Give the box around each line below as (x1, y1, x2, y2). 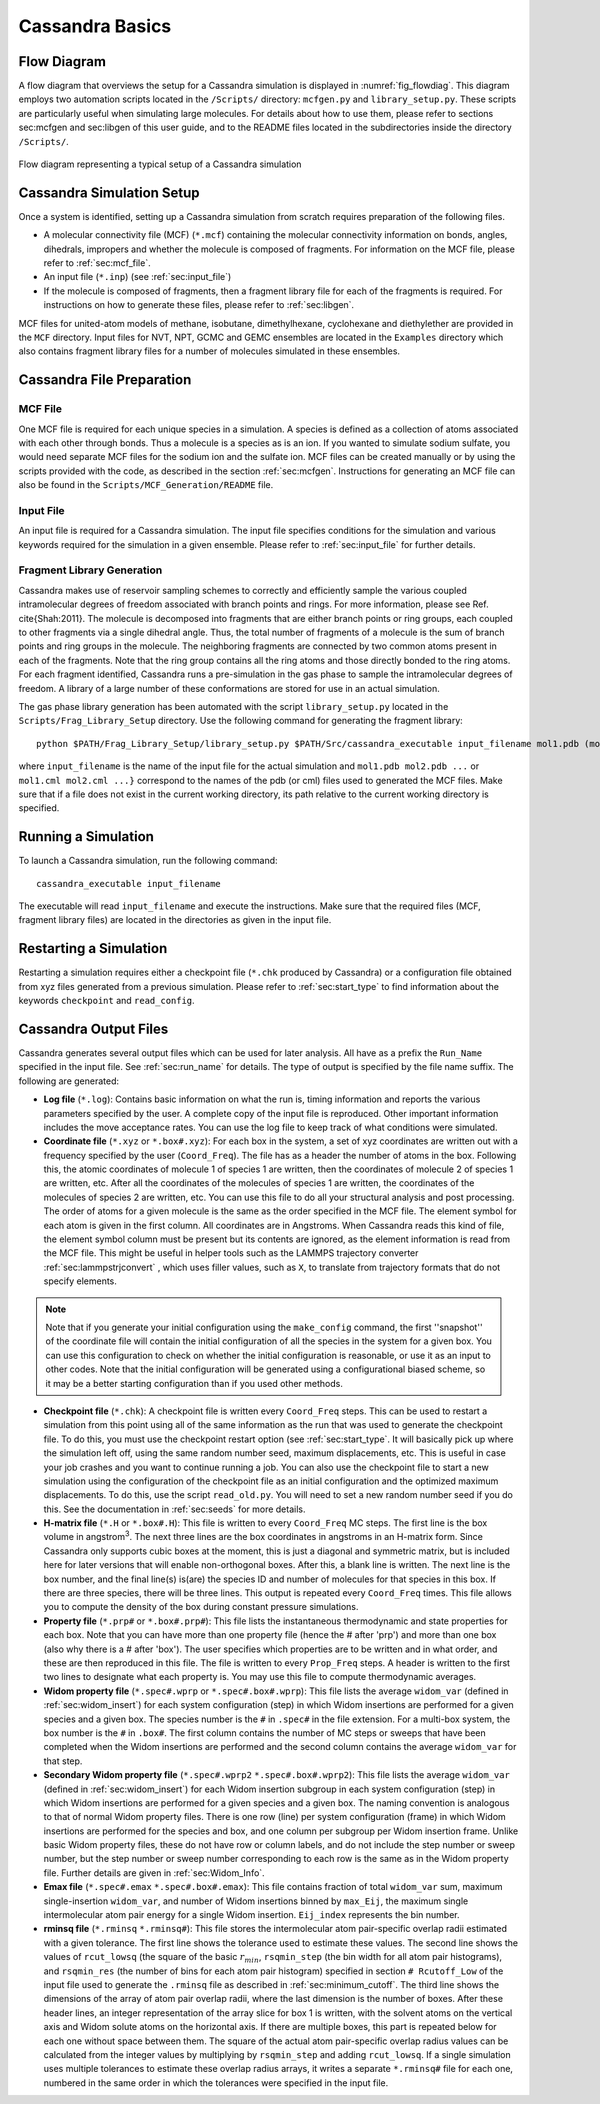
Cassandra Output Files (18, 1020, 169, 1037)
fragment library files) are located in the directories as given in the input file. (18, 914, 332, 926)
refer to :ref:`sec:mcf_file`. (43, 257, 151, 269)
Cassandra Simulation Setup (18, 184, 200, 201)
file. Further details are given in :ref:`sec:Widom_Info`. (43, 1866, 265, 1879)
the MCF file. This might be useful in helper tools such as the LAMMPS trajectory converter (43, 1247, 419, 1259)
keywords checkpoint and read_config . (18, 995, 195, 1007)
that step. (43, 1755, 83, 1767)
